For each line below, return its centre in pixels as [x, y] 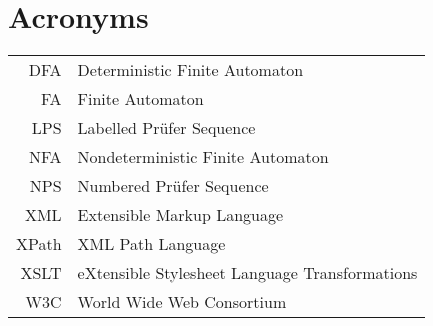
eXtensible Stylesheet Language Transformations [247, 273]
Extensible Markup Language [180, 215]
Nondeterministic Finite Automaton [203, 157]
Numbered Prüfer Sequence [173, 186]
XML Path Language [151, 244]
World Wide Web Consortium [182, 302]
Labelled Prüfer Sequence [166, 128]
